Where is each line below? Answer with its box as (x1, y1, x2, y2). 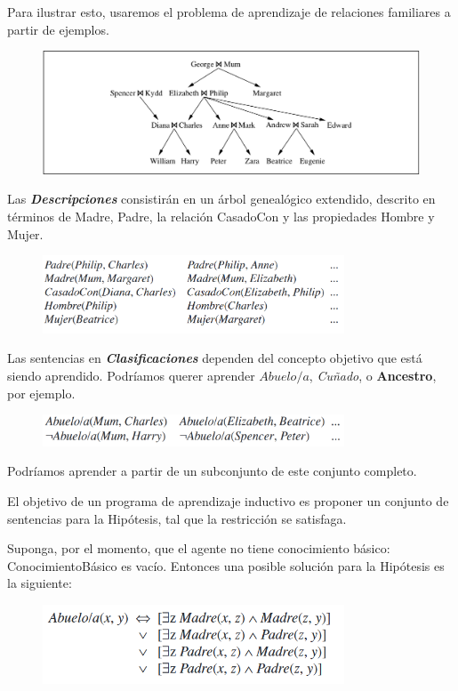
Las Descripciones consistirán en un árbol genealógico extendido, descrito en (7, 189, 436, 208)
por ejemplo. (7, 383, 76, 402)
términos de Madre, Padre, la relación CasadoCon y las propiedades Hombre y (7, 207, 435, 226)
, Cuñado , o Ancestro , (309, 366, 437, 385)
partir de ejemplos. (7, 20, 109, 38)
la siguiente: (7, 574, 72, 592)
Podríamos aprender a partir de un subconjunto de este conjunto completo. (7, 462, 417, 480)
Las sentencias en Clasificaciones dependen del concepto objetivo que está (7, 349, 422, 367)
